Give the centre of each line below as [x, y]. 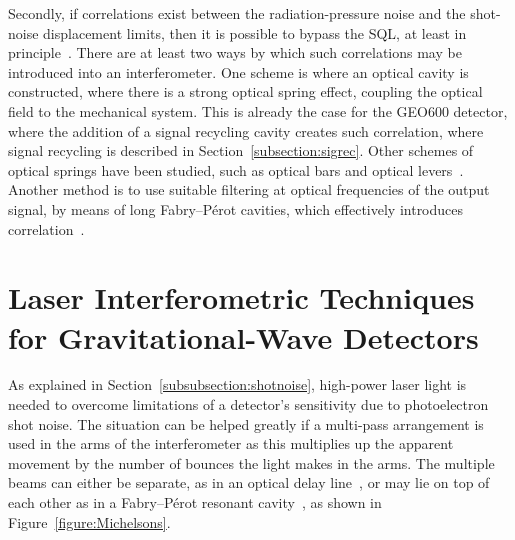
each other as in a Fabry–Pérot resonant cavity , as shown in [195, 502]
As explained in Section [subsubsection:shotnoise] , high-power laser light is [237, 384]
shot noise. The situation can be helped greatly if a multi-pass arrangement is [246, 423]
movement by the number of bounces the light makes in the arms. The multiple [251, 462]
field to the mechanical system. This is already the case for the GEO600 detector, [258, 110]
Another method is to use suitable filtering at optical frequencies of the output [249, 189]
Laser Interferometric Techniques [241, 297]
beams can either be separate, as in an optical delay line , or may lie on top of [249, 482]
